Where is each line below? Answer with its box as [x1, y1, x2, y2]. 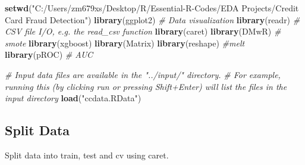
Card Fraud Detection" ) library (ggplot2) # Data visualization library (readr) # [5, 13, 300, 26]
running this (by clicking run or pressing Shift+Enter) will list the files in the [5, 80, 287, 92]
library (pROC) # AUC [5, 48, 93, 61]
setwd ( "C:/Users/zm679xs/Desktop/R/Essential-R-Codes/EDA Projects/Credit [5, 2, 299, 14]
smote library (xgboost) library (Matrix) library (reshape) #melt [5, 36, 245, 49]
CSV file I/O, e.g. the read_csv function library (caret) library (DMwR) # [5, 25, 281, 38]
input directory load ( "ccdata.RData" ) [5, 92, 142, 104]
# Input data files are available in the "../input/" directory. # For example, [5, 68, 281, 80]
